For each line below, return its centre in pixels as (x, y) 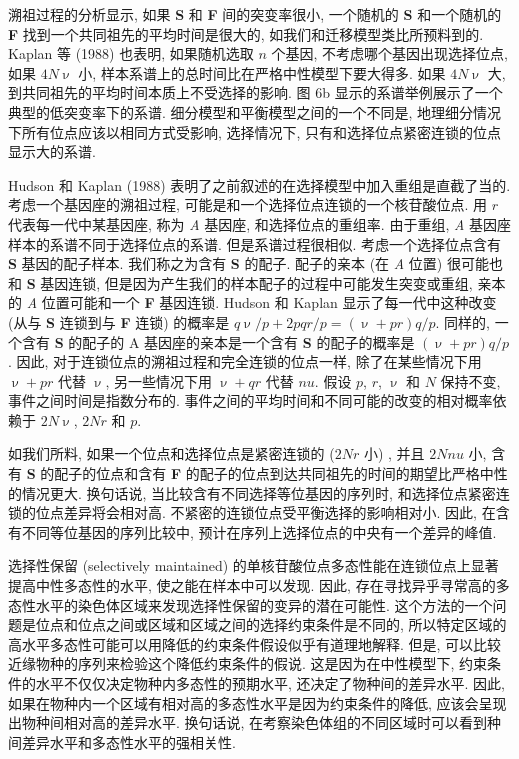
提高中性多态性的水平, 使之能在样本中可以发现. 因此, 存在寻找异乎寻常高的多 (259, 585)
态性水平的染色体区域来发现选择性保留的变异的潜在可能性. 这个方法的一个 (250, 604)
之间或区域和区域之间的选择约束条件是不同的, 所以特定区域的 (306, 624)
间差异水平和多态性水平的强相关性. (122, 741)
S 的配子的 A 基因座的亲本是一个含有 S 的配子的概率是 (234, 341)
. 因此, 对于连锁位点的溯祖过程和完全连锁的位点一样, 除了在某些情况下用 (245, 361)
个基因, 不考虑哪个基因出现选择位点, (389, 53)
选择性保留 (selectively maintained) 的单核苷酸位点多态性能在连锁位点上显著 (253, 565)
